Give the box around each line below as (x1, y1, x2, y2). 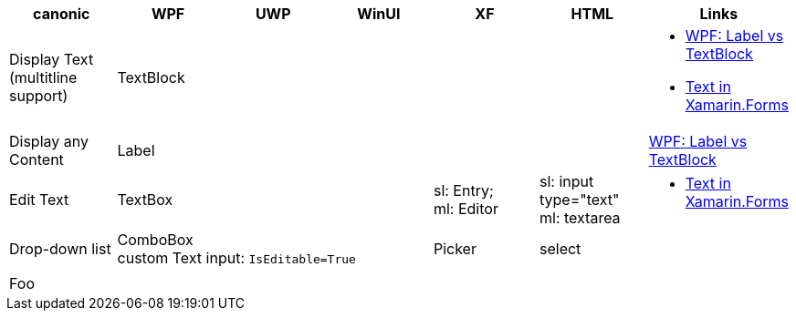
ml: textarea (539, 209, 621, 227)
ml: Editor (433, 200, 498, 218)
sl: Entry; (433, 181, 494, 200)
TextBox (117, 190, 173, 209)
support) (9, 87, 68, 105)
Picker (433, 240, 477, 258)
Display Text (9, 50, 94, 68)
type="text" (539, 190, 620, 209)
